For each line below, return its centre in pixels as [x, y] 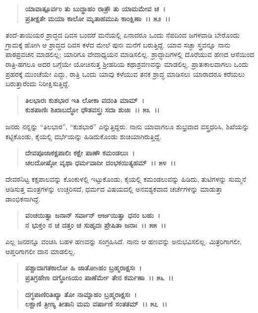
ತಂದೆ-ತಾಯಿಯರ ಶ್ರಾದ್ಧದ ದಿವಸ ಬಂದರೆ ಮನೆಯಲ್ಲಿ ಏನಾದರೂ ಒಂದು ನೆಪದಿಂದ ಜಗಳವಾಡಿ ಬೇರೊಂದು [123, 35]
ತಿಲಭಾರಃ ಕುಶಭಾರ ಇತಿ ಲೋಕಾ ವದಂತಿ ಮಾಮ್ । [85, 100]
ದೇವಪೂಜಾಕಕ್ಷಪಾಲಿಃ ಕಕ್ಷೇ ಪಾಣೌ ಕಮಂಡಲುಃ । [80, 153]
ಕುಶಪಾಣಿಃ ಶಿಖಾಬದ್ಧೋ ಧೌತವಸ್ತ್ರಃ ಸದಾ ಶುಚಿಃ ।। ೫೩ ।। [92, 110]
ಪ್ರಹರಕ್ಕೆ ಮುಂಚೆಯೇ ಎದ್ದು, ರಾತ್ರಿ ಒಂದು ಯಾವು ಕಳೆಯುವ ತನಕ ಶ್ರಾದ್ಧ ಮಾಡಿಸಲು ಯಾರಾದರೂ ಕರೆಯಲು [125, 74]
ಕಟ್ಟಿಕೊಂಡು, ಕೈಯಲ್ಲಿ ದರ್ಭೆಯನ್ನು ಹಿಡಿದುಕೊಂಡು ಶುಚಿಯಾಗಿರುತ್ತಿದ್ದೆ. [83, 136]
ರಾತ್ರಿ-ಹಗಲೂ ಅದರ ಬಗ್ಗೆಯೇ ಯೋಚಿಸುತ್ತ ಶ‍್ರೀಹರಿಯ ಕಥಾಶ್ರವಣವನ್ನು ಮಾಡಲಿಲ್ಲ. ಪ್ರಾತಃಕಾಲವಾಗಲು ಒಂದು [127, 64]
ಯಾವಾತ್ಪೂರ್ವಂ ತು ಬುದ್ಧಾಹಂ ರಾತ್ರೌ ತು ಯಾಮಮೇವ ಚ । [95, 8]
